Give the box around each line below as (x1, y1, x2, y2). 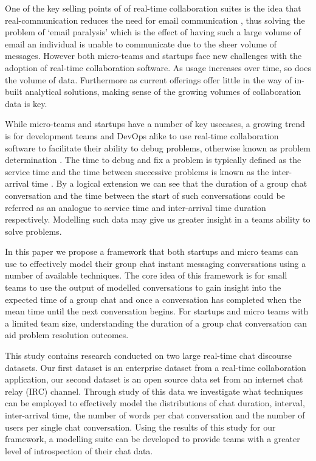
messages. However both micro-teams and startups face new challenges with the (5, 49, 302, 62)
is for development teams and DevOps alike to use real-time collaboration (5, 129, 279, 142)
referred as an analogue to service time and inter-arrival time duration (5, 201, 266, 213)
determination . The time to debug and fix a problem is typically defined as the (5, 153, 301, 166)
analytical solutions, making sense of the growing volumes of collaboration (25, 85, 301, 98)
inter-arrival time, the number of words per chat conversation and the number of (5, 409, 305, 421)
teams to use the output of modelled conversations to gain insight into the (5, 281, 281, 294)
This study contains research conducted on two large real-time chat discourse (5, 349, 292, 362)
